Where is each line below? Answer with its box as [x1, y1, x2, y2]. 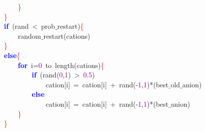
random [17, 30, 41, 41]
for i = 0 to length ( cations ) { [18, 60, 104, 70]
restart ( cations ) [43, 30, 90, 41]
